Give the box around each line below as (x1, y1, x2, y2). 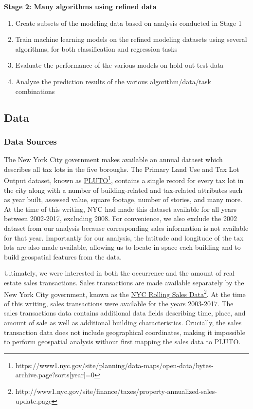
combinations (15, 86, 55, 96)
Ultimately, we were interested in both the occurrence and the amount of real (4, 268, 235, 278)
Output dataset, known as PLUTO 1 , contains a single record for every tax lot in (4, 174, 244, 185)
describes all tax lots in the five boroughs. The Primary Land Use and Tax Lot (4, 164, 239, 174)
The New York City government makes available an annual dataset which (4, 154, 223, 165)
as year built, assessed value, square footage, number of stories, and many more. (4, 194, 242, 204)
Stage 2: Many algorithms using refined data (4, 1, 157, 11)
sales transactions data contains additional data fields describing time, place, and (4, 308, 246, 318)
